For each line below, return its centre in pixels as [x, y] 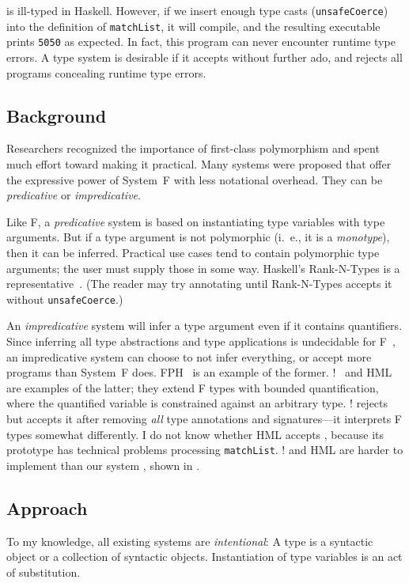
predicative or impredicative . [74, 195]
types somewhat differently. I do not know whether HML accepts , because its [195, 434]
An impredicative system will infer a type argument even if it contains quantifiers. [204, 326]
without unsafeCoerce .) [65, 299]
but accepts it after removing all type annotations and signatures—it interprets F [204, 418]
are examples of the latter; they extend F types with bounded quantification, [193, 387]
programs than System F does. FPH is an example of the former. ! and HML [199, 372]
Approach [47, 507]
